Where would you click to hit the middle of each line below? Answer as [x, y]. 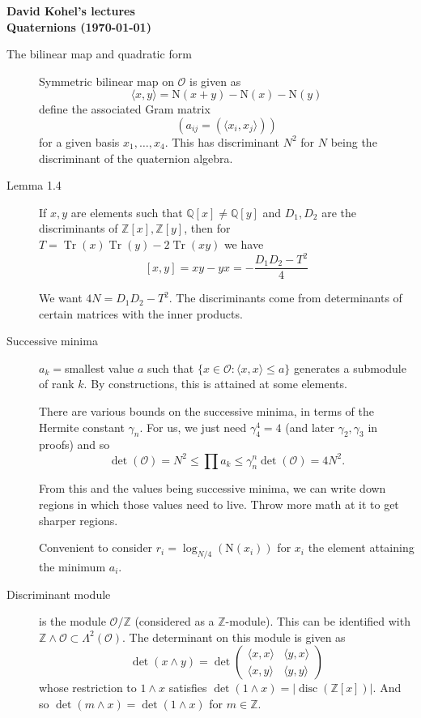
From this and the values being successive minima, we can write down [213, 488]
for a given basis [79, 141]
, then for [207, 228]
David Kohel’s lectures [71, 11]
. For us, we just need [193, 427]
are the [339, 212]
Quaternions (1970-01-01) [79, 26]
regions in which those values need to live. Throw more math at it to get [219, 504]
